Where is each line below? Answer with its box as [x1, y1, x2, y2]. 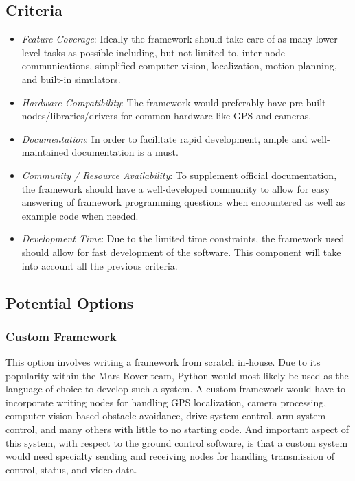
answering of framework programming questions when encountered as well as [21, 195, 345, 209]
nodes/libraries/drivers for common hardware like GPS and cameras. [21, 108, 312, 123]
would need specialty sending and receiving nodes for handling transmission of [5, 449, 334, 463]
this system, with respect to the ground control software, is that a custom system [5, 435, 348, 449]
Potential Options [5, 292, 134, 313]
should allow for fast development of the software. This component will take [21, 244, 341, 259]
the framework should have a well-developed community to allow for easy [21, 181, 330, 196]
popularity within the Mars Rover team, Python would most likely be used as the [5, 368, 349, 382]
